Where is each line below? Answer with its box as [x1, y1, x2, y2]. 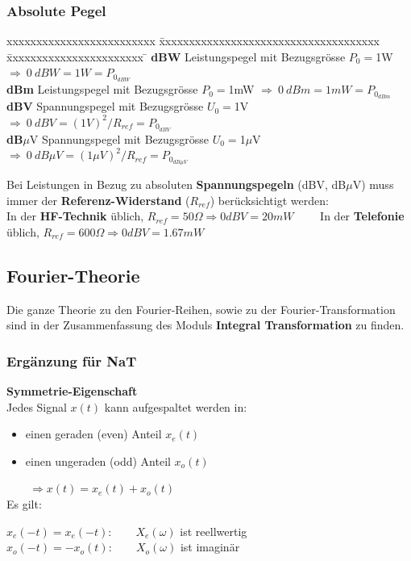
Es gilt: [6, 495, 42, 512]
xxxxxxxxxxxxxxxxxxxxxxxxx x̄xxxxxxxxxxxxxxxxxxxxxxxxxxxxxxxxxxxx [6, 32, 380, 49]
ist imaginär [180, 538, 240, 555]
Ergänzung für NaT [6, 350, 137, 371]
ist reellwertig [180, 522, 247, 539]
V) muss [352, 176, 394, 193]
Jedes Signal [6, 398, 67, 415]
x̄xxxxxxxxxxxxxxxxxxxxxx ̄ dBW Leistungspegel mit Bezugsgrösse [6, 48, 346, 65]
